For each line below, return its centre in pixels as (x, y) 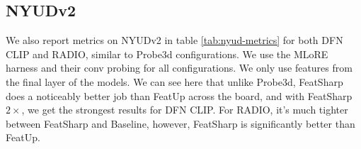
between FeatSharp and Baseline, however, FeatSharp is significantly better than (180, 123)
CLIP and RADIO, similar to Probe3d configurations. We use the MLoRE (167, 54)
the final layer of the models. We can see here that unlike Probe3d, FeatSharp (174, 81)
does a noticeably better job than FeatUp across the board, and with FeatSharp (179, 95)
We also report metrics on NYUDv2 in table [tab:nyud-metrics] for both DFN (174, 40)
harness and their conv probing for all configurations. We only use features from (179, 68)
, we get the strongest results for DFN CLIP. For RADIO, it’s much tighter (185, 110)
